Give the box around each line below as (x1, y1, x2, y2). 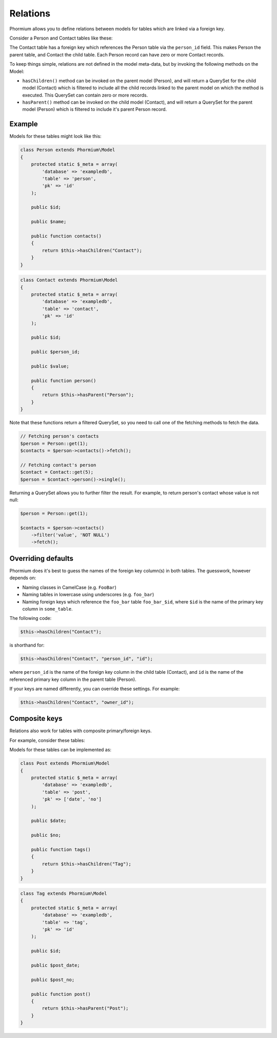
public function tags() (31, 847, 91, 852)
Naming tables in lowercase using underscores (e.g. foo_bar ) (22, 592, 154, 598)
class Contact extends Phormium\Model (20, 277, 118, 283)
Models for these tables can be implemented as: (9, 747, 112, 753)
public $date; (31, 818, 67, 824)
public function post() (31, 991, 91, 997)
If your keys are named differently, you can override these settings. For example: (9, 686, 180, 692)
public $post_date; (31, 962, 81, 968)
